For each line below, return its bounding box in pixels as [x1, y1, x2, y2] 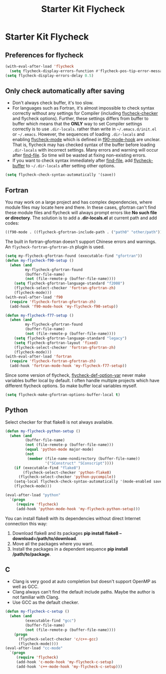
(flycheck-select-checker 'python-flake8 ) [23, 470, 112, 475]
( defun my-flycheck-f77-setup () [5, 313, 74, 318]
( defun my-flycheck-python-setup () [5, 429, 81, 434]
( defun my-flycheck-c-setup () [5, 609, 70, 614]
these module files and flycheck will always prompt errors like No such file [5, 210, 157, 216]
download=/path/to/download [12, 535, 76, 541]
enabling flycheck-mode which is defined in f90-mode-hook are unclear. [12, 137, 161, 143]
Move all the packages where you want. [12, 541, 94, 547]
